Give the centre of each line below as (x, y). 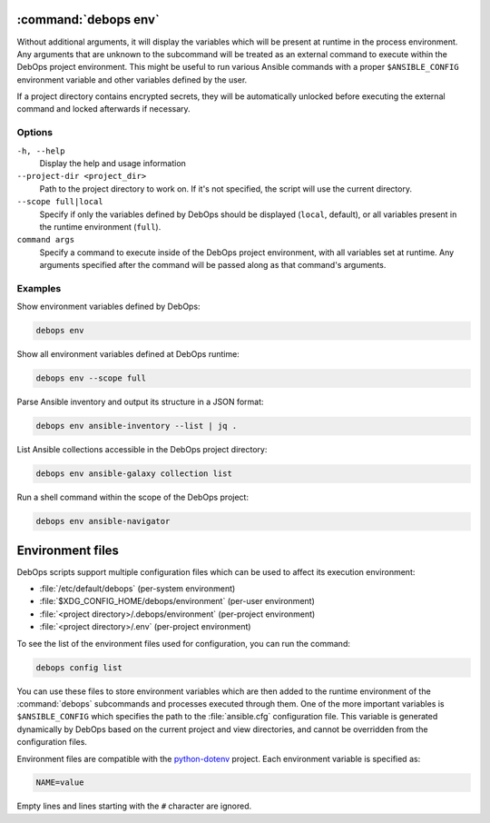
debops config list (79, 667)
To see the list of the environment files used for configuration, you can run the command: (184, 643)
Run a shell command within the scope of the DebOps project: (133, 497)
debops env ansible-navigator (103, 521)
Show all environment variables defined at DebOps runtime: (128, 354)
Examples (39, 288)
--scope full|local (60, 202)
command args (46, 240)
